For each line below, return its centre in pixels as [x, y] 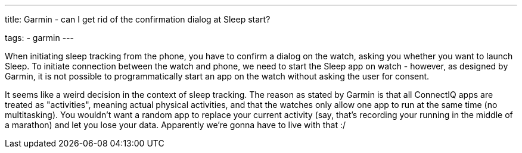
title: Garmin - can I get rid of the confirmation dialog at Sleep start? [138, 19]
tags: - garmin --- [39, 38]
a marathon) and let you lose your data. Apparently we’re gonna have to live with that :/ [175, 125]
